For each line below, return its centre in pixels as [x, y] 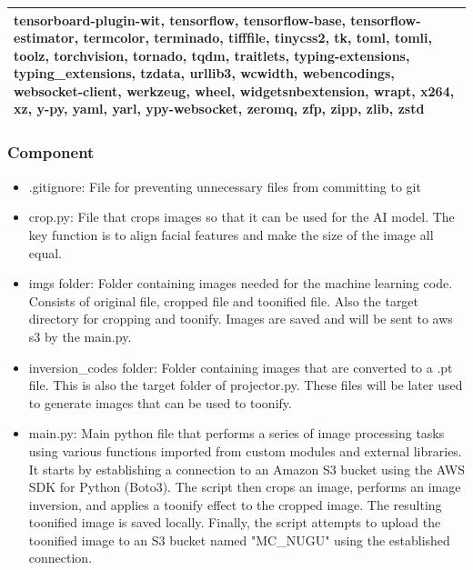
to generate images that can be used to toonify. [160, 402]
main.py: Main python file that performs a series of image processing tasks [236, 433]
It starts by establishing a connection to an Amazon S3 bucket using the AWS [247, 469]
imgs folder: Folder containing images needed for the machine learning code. [241, 283]
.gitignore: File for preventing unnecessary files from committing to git [225, 186]
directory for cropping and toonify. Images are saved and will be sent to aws [241, 319]
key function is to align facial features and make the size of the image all [231, 234]
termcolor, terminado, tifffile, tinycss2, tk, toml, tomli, [257, 38]
